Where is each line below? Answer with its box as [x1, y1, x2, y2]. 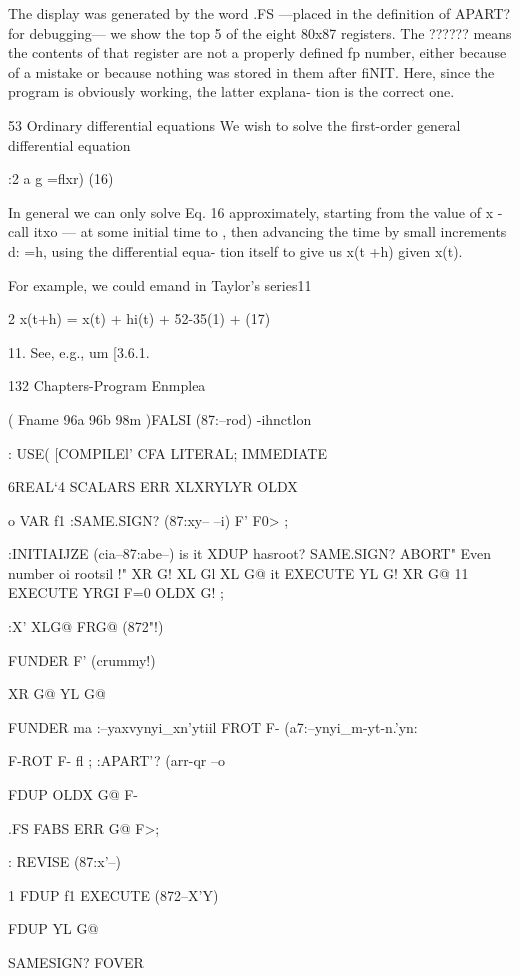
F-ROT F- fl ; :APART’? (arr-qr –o [8, 750, 225, 771]
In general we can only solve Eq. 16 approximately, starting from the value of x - [8, 201, 503, 222]
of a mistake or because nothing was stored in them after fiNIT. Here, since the [8, 61, 495, 82]
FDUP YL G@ [8, 918, 99, 939]
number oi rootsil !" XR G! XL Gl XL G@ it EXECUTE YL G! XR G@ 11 [8, 562, 469, 583]
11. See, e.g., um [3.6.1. [8, 341, 150, 362]
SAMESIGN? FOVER [8, 952, 144, 972]
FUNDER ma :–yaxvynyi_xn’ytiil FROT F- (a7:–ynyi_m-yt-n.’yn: [8, 716, 418, 737]
